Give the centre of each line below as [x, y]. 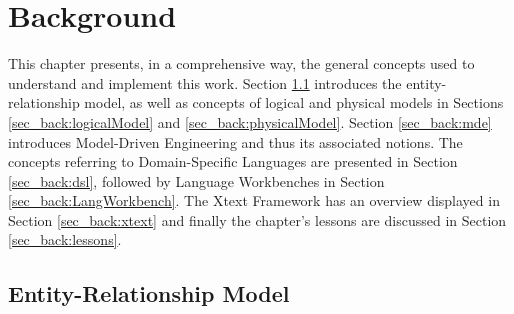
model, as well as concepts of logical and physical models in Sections [294, 102]
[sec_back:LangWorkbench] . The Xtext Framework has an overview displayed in [254, 200]
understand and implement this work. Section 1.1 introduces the [205, 82]
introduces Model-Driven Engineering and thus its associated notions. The [235, 141]
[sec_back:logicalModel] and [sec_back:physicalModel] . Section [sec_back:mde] [250, 121]
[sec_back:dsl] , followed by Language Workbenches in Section [196, 180]
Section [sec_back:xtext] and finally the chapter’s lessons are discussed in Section [257, 219]
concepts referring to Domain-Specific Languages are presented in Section [233, 161]
